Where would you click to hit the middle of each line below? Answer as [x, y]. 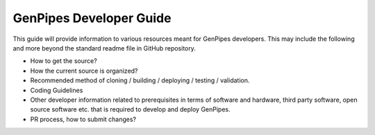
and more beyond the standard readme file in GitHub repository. [104, 48]
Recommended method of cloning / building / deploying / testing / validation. [140, 80]
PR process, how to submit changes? [83, 119]
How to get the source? [64, 61]
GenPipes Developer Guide [92, 18]
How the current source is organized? [84, 71]
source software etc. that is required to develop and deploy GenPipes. [130, 109]
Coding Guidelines [57, 90]
